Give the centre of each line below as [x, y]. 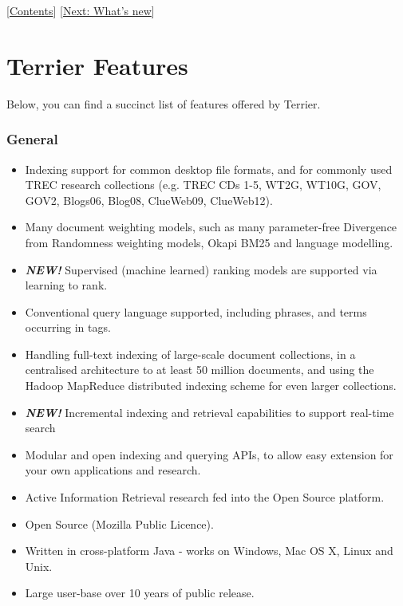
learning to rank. [66, 285]
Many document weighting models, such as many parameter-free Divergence [211, 227]
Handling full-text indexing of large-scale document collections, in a [190, 354]
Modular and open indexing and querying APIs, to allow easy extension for [209, 454]
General [32, 139]
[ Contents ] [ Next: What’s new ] [81, 10]
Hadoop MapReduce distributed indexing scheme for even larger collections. [211, 386]
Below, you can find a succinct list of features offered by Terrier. [164, 103]
